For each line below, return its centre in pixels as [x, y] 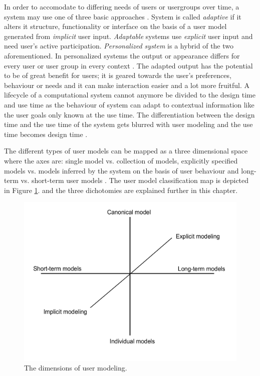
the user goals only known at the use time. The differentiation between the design [129, 114]
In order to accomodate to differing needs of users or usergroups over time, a [122, 6]
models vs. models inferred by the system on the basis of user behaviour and [121, 170]
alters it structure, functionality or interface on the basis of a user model [115, 26]
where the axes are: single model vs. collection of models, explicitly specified [121, 160]
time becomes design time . [46, 134]
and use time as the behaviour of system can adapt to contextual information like [129, 104]
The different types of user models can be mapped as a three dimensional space [126, 151]
